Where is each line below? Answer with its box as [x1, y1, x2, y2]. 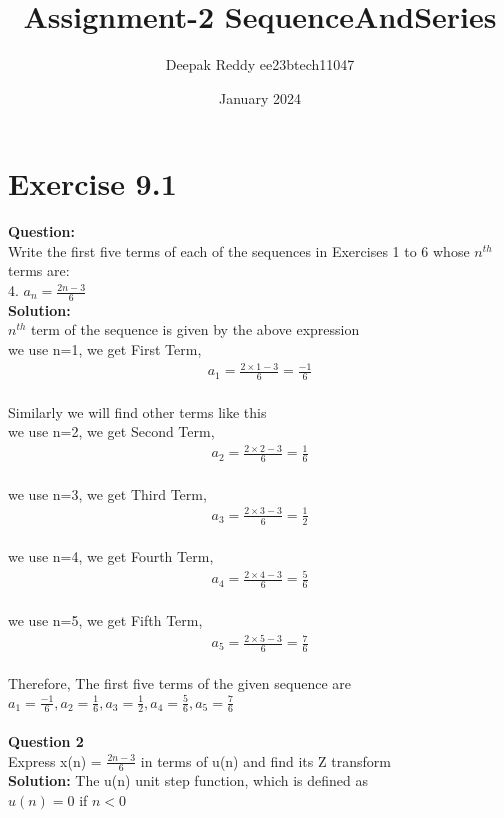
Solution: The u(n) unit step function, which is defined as [8, 770, 368, 791]
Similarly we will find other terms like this [8, 401, 267, 422]
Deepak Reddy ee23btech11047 [165, 54, 355, 75]
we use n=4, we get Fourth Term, [8, 546, 214, 567]
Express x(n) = [8, 750, 102, 771]
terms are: [8, 260, 70, 281]
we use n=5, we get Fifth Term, [8, 609, 203, 630]
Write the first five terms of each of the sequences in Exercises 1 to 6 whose [8, 240, 470, 261]
